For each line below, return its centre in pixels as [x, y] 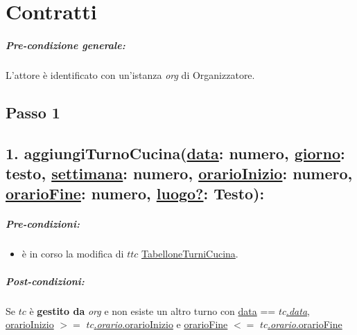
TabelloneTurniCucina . [190, 254]
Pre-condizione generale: [66, 45]
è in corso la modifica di [73, 254]
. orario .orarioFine [305, 324]
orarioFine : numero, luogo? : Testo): [135, 193]
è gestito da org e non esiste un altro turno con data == [153, 310]
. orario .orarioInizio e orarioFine [161, 324]
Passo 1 [33, 112]
